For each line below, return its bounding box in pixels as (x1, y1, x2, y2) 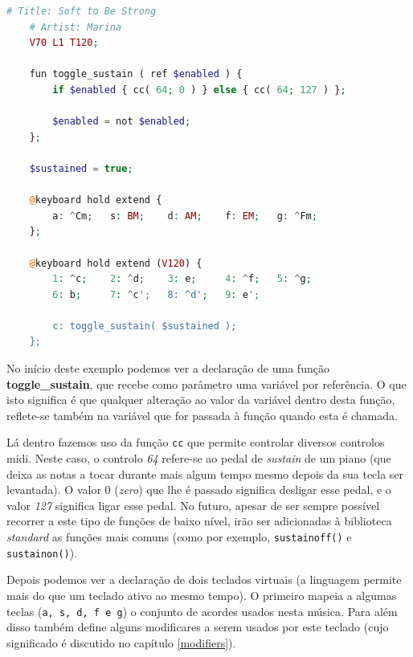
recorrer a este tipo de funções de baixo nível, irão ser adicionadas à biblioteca (6, 512, 392, 529)
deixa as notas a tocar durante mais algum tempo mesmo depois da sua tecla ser (6, 465, 404, 482)
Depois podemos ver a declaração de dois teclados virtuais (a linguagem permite (6, 571, 402, 588)
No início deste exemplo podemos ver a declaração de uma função (6, 360, 329, 377)
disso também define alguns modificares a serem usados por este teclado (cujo (6, 618, 389, 635)
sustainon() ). (6, 544, 78, 561)
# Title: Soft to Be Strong (6, 6, 157, 17)
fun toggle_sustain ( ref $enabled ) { (29, 68, 243, 80)
